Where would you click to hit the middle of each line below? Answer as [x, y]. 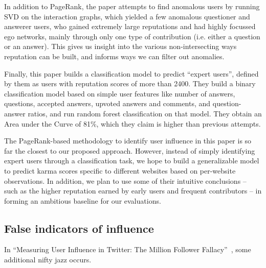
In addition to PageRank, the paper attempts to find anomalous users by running [132, 6]
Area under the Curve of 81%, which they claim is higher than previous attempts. [132, 123]
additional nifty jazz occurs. [48, 260]
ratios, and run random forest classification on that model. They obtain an [145, 113]
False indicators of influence [79, 228]
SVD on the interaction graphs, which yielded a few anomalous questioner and [127, 16]
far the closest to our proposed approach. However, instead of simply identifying [130, 150]
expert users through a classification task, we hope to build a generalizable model [132, 161]
